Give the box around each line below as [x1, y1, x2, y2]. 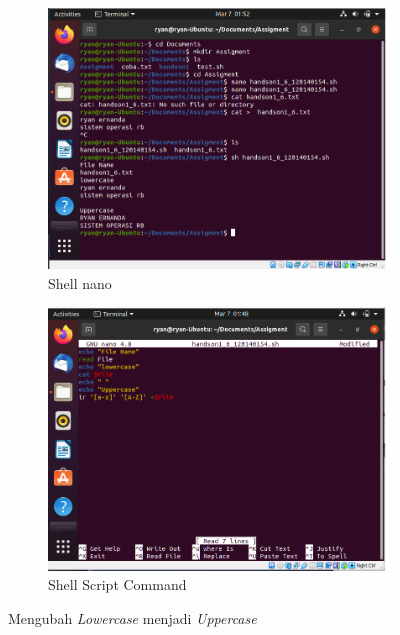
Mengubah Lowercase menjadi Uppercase [8, 607, 257, 628]
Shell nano [48, 272, 112, 293]
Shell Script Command [48, 574, 187, 595]
